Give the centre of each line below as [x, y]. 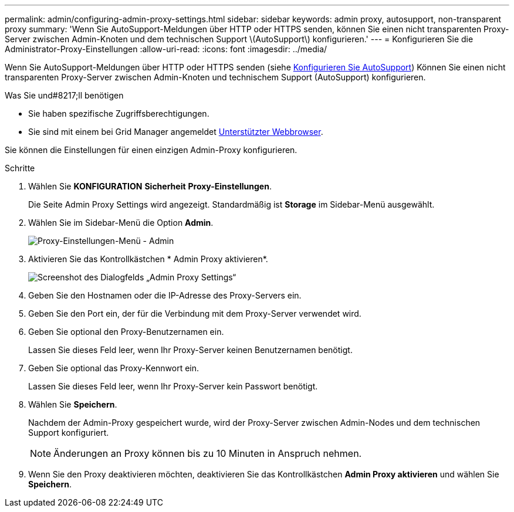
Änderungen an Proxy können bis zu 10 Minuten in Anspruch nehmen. [208, 453]
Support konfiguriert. [69, 433]
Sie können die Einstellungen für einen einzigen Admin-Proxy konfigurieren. [151, 150]
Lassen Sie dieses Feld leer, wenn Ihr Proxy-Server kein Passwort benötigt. [173, 386]
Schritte [20, 168]
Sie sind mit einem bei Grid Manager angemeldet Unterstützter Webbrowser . [176, 132]
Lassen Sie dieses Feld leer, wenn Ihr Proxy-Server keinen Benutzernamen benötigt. [190, 350]
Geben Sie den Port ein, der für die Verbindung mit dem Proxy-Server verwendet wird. [195, 313]
